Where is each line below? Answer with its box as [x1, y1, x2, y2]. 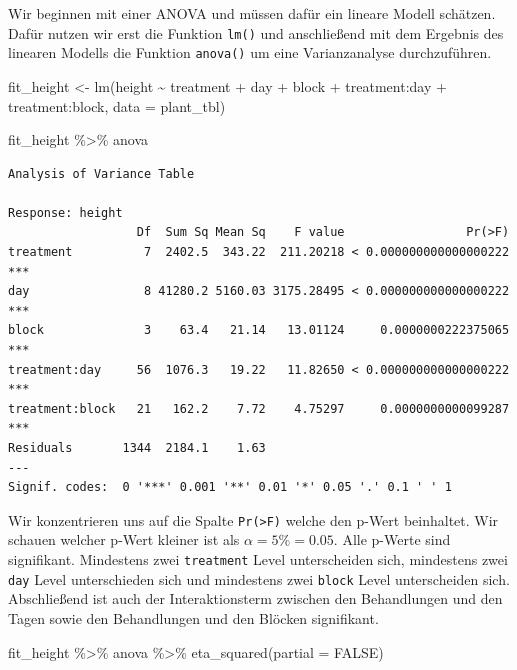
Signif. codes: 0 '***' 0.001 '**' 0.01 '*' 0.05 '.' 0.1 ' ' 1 [8, 480, 452, 495]
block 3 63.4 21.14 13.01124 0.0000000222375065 [8, 323, 510, 338]
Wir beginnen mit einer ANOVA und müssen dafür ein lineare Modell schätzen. [8, 3, 496, 23]
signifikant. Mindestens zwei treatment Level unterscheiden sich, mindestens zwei [8, 549, 508, 570]
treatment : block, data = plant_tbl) [8, 95, 226, 116]
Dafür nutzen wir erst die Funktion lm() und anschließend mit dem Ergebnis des [8, 22, 504, 43]
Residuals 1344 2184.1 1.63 [8, 441, 266, 455]
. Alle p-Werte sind [333, 529, 451, 550]
